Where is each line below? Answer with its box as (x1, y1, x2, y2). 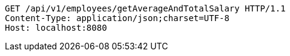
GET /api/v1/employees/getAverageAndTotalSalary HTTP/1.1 (5, 4, 286, 13)
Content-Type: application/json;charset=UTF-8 (5, 13, 229, 23)
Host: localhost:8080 (5, 23, 107, 33)
